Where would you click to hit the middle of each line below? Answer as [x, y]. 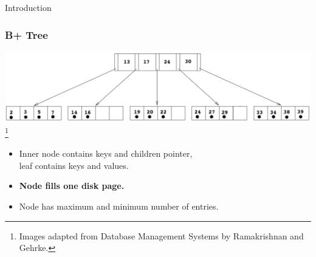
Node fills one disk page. [72, 186]
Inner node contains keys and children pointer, [106, 153]
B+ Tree [26, 34]
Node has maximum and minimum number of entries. [119, 206]
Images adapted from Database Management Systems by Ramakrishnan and [161, 235]
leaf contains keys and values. [74, 165]
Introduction [28, 7]
